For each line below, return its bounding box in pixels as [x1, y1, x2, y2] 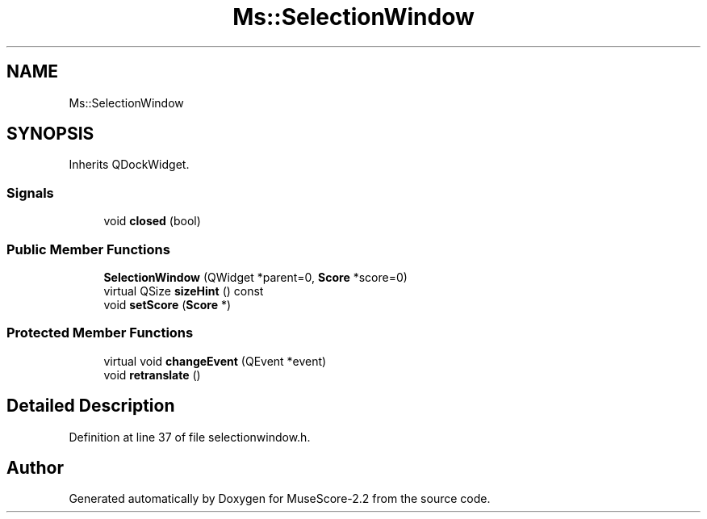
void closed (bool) [103, 214, 201, 228]
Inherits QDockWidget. [69, 157, 190, 172]
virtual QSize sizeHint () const [103, 283, 264, 298]
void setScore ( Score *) [103, 297, 232, 312]
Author [6, 457, 64, 478]
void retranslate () [103, 367, 201, 382]
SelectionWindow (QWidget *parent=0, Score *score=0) [103, 270, 408, 284]
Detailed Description [6, 396, 175, 416]
